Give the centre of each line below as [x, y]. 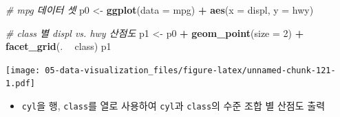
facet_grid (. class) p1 [59, 46]
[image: [23, 70]
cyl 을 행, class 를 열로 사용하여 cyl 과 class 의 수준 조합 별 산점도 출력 [173, 106]
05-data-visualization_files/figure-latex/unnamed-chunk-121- [190, 70]
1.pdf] [20, 84]
